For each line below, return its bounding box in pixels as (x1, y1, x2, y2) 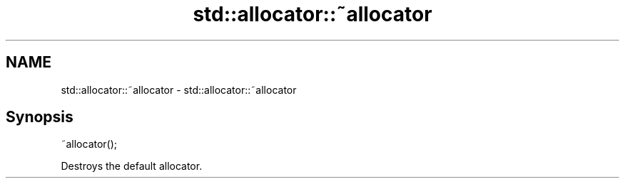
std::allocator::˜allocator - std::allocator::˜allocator (61, 83, 297, 96)
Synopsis (6, 108, 73, 126)
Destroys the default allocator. (61, 160, 203, 173)
